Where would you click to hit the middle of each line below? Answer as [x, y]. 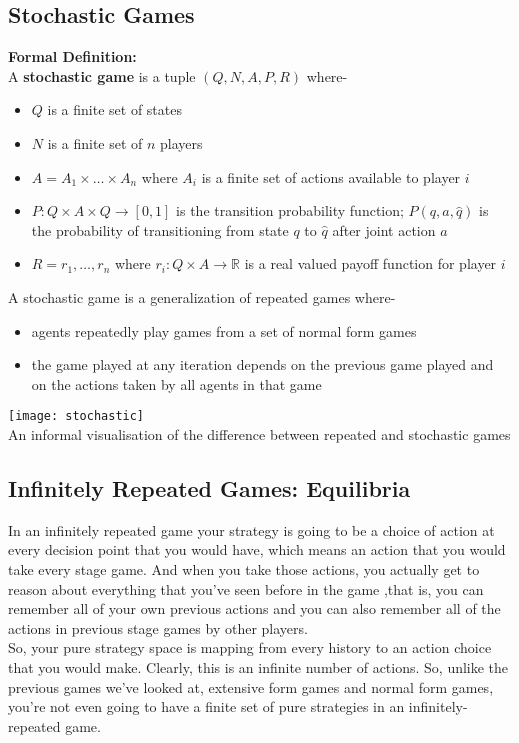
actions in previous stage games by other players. [158, 627]
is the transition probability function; [290, 210]
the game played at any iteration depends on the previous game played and [262, 364]
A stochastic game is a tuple [102, 75]
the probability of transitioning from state [160, 229]
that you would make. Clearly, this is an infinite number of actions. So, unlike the [258, 666]
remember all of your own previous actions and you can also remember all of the [254, 608]
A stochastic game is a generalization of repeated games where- [202, 296]
